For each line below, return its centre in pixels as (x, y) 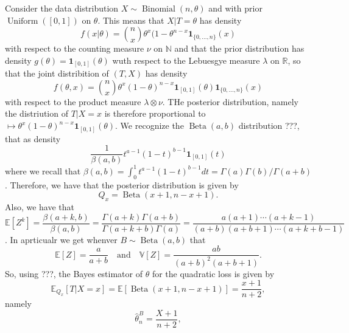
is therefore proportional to (155, 113)
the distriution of (37, 113)
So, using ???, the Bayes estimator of (74, 273)
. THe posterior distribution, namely (230, 101)
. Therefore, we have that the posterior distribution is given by (122, 184)
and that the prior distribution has (239, 48)
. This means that (131, 20)
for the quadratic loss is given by (213, 273)
